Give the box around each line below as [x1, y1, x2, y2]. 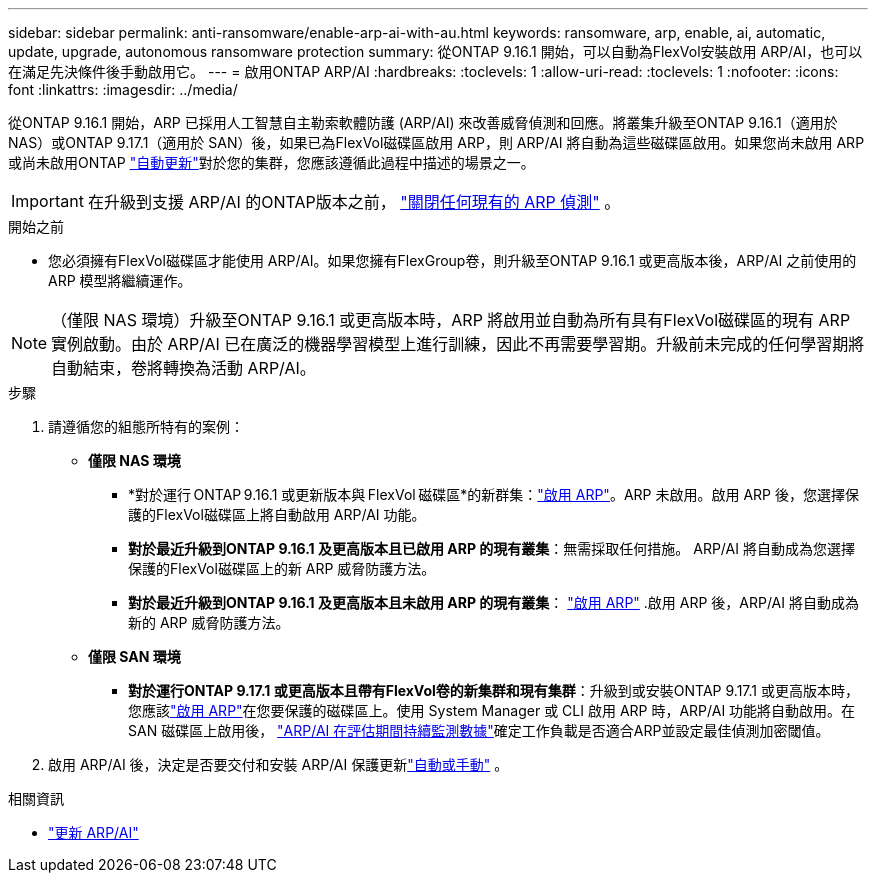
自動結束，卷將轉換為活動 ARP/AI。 [51, 358, 316, 378]
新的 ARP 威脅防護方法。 [128, 614, 290, 631]
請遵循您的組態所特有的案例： [48, 418, 244, 435]
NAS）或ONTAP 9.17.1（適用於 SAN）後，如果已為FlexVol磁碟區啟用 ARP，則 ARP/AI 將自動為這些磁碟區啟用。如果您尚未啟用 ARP [8, 134, 865, 151]
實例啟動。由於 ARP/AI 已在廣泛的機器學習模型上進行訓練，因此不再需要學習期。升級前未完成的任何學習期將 [51, 334, 865, 354]
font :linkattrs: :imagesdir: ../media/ [8, 81, 238, 98]
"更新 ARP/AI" [48, 824, 139, 841]
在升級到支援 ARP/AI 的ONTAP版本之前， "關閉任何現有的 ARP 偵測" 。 [87, 192, 621, 212]
